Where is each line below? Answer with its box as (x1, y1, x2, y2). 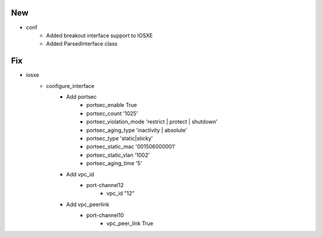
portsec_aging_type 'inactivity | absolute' (86, 127, 187, 134)
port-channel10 (86, 211, 124, 219)
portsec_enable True (86, 102, 137, 109)
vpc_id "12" (106, 190, 135, 197)
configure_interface (46, 82, 95, 89)
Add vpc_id (66, 170, 94, 178)
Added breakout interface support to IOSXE (46, 31, 153, 39)
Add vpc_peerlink (66, 201, 110, 208)
